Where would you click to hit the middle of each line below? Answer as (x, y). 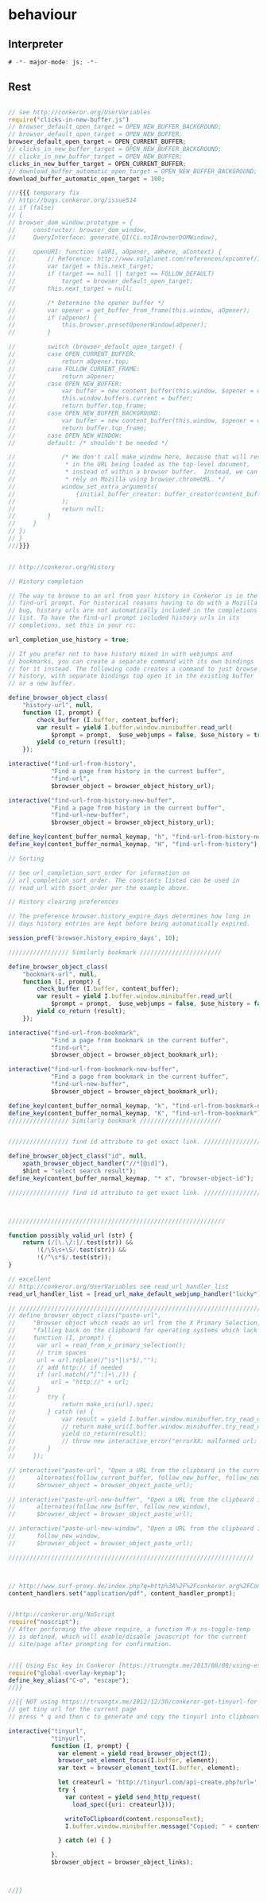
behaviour (43, 15)
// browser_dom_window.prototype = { (71, 222)
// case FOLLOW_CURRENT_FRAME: (74, 369)
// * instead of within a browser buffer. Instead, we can (133, 472)
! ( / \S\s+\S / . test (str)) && (81, 1250)
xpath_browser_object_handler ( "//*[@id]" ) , (96, 1164)
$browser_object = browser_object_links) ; (122, 1862)
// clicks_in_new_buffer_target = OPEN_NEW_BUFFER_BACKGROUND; (115, 149)
